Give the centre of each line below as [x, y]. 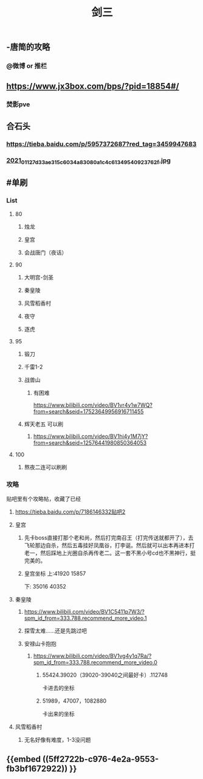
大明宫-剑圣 [39, 277]
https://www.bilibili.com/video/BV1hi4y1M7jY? [91, 436]
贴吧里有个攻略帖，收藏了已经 [43, 498]
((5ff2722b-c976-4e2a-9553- [101, 759]
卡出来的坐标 [58, 714]
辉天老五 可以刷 [44, 424]
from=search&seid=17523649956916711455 [88, 411]
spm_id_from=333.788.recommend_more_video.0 [95, 662]
